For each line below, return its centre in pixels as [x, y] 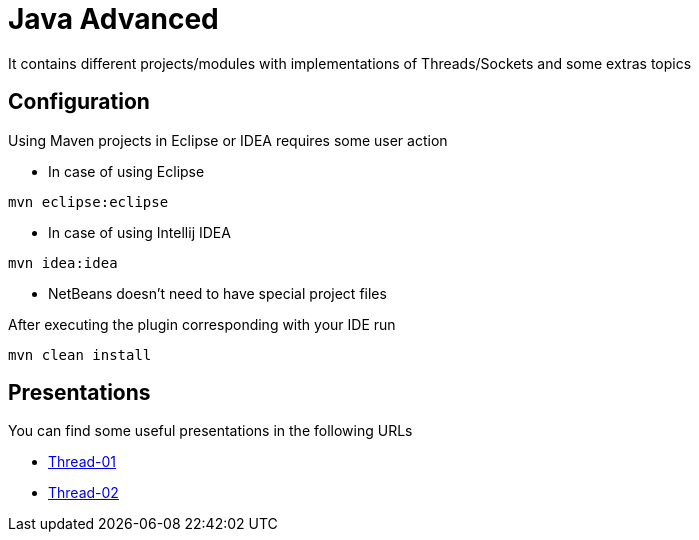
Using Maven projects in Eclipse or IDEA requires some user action [228, 140]
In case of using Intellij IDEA [139, 232]
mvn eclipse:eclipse [88, 201]
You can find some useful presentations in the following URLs [210, 431]
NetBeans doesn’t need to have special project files [217, 293]
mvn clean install [80, 354]
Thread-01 [82, 462]
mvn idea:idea [63, 262]
